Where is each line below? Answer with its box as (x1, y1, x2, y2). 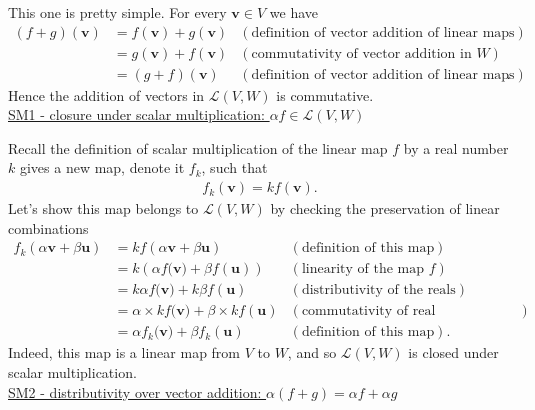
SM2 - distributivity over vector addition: (8, 381, 262, 402)
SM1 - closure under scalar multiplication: (8, 104, 265, 125)
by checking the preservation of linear (270, 198, 500, 219)
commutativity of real (301, 304, 436, 319)
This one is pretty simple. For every (8, 2, 227, 22)
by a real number (403, 137, 509, 158)
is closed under (408, 342, 499, 363)
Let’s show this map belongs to (8, 198, 199, 219)
